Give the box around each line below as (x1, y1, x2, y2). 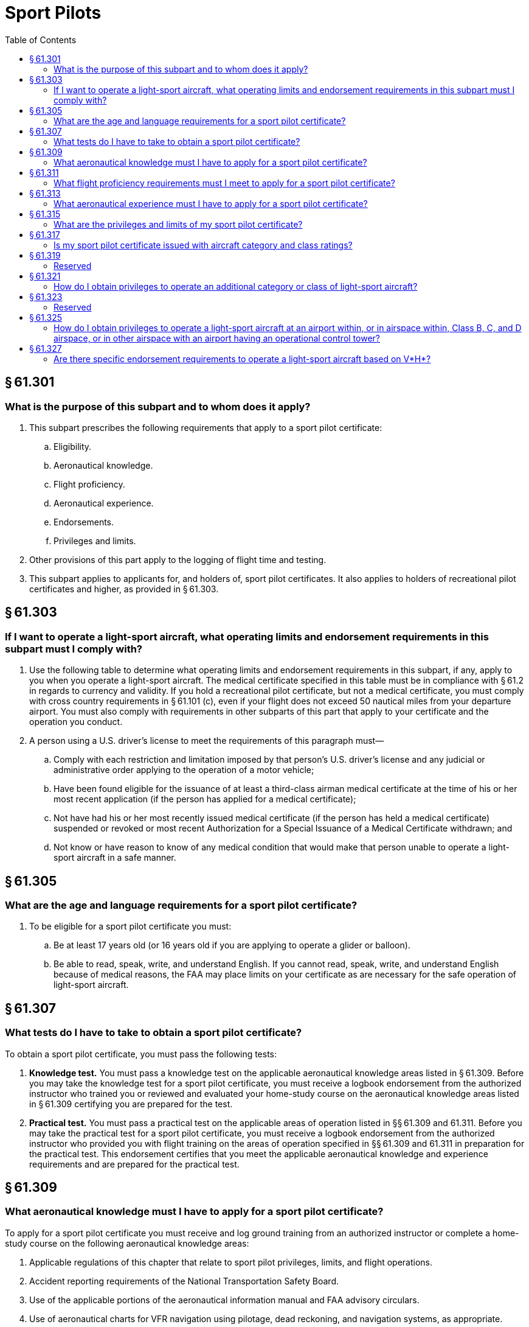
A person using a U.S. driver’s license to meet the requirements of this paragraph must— (29, 735, 384, 746)
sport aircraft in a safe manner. (54, 852, 176, 863)
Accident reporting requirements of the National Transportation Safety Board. (29, 1275, 339, 1286)
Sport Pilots (5, 2, 102, 23)
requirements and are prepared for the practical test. (29, 1158, 240, 1169)
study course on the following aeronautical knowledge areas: (5, 1238, 249, 1248)
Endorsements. (54, 516, 114, 527)
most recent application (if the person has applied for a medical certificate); (54, 794, 356, 805)
